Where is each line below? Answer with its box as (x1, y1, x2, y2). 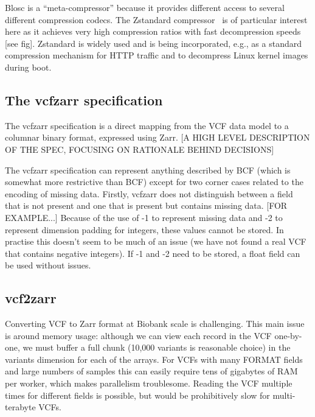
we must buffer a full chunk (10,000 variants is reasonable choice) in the (22, 341, 291, 354)
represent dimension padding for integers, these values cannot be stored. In (5, 223, 284, 236)
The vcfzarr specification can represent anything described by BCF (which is (5, 163, 291, 176)
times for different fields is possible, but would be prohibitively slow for (5, 388, 270, 401)
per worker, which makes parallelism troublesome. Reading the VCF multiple (5, 377, 292, 390)
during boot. (5, 60, 52, 73)
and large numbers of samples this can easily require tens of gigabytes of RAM (5, 365, 298, 377)
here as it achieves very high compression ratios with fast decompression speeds (5, 25, 301, 38)
